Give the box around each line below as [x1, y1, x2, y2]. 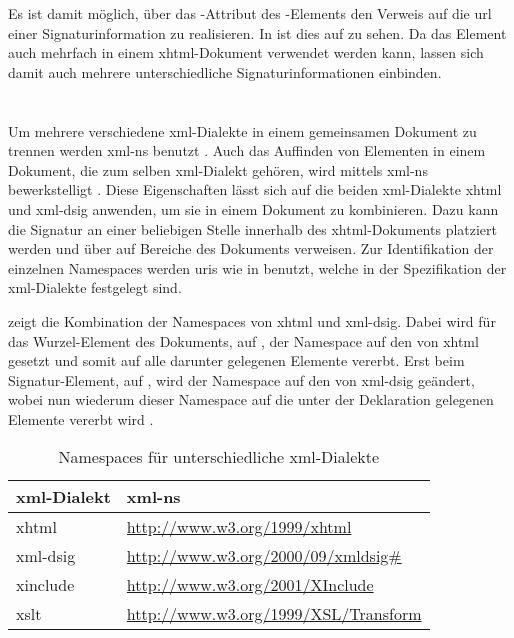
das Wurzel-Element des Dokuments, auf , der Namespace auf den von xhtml [8, 330, 479, 351]
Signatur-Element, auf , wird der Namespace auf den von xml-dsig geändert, [8, 369, 475, 390]
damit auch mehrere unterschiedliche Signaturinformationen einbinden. [8, 61, 442, 82]
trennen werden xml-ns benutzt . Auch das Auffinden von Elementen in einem [8, 140, 486, 161]
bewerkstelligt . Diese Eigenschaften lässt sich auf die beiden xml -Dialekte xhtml [8, 179, 502, 200]
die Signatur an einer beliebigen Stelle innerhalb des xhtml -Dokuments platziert [8, 218, 498, 239]
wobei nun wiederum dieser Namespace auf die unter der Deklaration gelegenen [8, 389, 494, 410]
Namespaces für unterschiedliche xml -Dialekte [58, 445, 380, 469]
